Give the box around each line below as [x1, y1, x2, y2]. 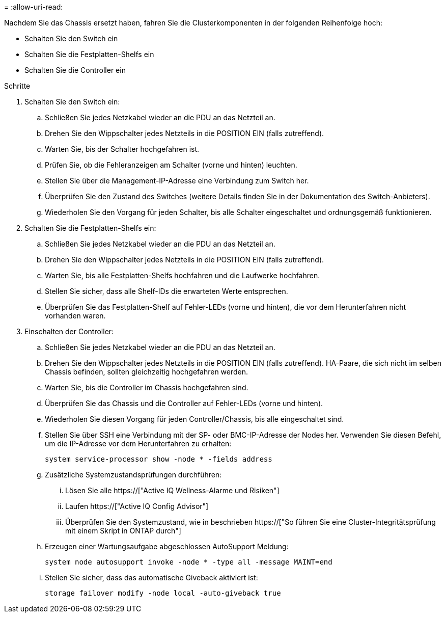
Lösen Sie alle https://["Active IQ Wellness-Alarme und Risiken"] [65, 486, 280, 495]
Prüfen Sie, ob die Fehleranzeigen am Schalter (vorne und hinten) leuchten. [45, 160, 297, 169]
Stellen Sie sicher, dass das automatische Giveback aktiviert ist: [45, 573, 258, 582]
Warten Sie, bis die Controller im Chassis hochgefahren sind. [45, 383, 248, 392]
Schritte [4, 82, 31, 90]
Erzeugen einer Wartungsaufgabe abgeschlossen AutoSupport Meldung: [45, 542, 289, 551]
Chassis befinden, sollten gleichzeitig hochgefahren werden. [45, 367, 248, 376]
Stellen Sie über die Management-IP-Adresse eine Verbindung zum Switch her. [45, 176, 309, 185]
